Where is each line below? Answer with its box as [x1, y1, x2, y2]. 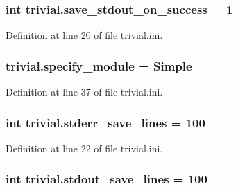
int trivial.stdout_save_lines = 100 [6, 170, 207, 188]
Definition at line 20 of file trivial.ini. [6, 28, 163, 42]
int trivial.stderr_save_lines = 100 [6, 113, 205, 131]
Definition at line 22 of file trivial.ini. [6, 140, 163, 155]
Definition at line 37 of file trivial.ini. [6, 84, 163, 99]
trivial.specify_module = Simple [6, 57, 192, 74]
